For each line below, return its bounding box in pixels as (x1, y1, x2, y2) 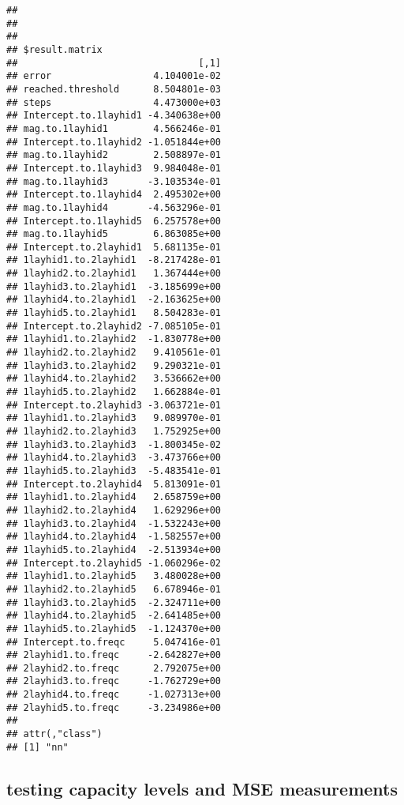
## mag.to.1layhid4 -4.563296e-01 (6, 201, 222, 213)
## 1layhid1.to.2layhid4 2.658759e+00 (6, 491, 222, 503)
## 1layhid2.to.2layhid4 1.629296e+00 (6, 504, 222, 516)
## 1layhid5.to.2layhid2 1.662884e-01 (6, 386, 222, 398)
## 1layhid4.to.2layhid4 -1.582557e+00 (6, 531, 222, 543)
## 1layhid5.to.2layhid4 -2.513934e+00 (6, 544, 222, 555)
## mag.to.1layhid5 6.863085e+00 (6, 228, 222, 240)
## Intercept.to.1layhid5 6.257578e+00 (6, 215, 222, 227)
